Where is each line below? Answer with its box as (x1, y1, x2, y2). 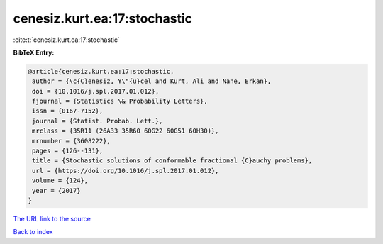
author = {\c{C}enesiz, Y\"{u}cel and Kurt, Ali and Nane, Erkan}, (32, 77, 272, 85)
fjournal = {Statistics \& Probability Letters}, (32, 97, 209, 106)
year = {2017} (32, 187, 81, 194)
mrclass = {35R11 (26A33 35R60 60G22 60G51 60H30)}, (32, 127, 219, 135)
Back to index (13, 228, 53, 236)
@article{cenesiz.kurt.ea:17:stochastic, (28, 67, 174, 75)
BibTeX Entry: (13, 48, 55, 57)
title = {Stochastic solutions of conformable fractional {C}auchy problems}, (32, 157, 313, 165)
